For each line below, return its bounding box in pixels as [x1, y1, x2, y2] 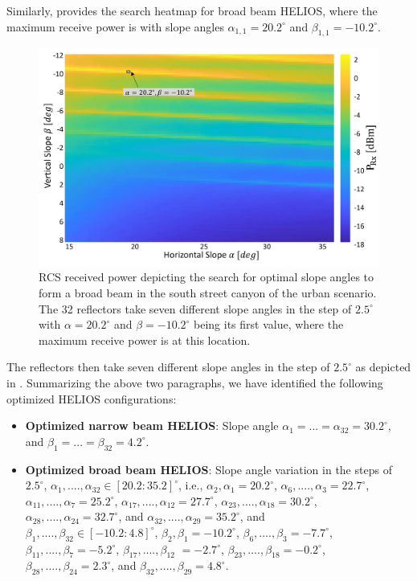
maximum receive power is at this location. [39, 331, 251, 348]
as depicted [355, 358, 411, 375]
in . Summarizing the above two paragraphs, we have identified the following [6, 374, 383, 391]
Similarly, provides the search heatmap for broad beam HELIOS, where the [6, 2, 378, 18]
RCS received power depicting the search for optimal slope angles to [39, 268, 374, 285]
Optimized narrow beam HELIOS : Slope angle [25, 417, 279, 434]
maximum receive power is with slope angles [6, 18, 224, 35]
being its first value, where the [194, 316, 344, 333]
